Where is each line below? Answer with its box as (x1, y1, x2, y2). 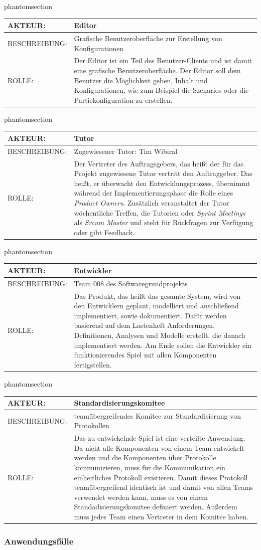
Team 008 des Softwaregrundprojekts (74, 278, 188, 288)
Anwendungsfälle (4, 535, 74, 547)
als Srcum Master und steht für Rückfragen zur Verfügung (74, 217, 253, 228)
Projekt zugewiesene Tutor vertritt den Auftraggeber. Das (74, 168, 252, 178)
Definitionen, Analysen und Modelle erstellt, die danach (74, 330, 245, 340)
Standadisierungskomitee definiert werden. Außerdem (74, 501, 237, 512)
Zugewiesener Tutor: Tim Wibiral (74, 145, 178, 156)
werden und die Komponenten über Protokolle (74, 452, 216, 463)
